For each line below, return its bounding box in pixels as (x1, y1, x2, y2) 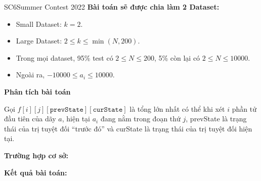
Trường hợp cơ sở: (4, 150, 69, 160)
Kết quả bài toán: (4, 167, 67, 177)
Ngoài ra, (16, 69, 45, 80)
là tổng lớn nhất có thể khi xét (129, 103, 225, 114)
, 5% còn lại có (154, 52, 200, 63)
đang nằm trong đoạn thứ (100, 113, 181, 124)
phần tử (232, 103, 256, 114)
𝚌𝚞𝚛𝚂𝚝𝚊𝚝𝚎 (93, 106, 123, 113)
